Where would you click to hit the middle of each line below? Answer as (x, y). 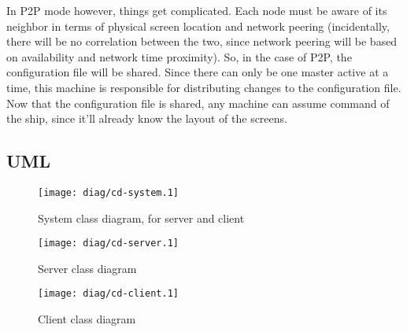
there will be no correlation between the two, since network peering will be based (202, 41)
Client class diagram (87, 319)
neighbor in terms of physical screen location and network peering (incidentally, (198, 26)
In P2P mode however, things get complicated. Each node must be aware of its (197, 10)
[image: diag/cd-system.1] (108, 192)
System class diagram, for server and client (141, 218)
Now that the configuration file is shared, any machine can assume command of (198, 103)
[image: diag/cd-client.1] (108, 294)
